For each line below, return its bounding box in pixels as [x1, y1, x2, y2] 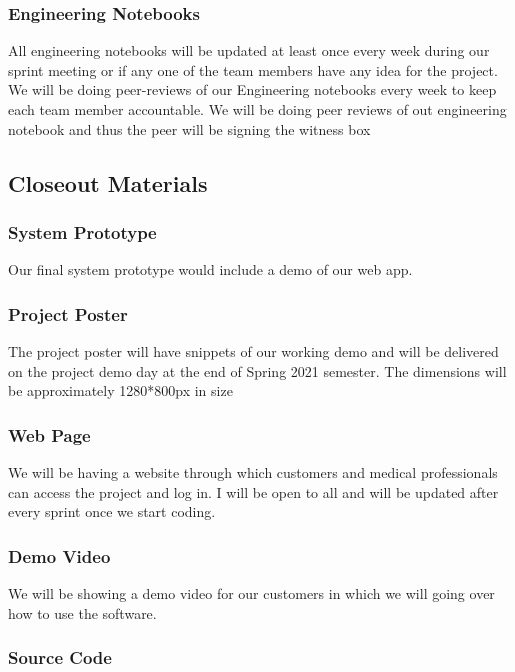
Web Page [8, 422, 91, 447]
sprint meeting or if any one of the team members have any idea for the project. [8, 59, 498, 80]
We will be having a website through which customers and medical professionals [8, 462, 498, 482]
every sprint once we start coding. [8, 501, 216, 522]
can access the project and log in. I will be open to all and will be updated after [8, 481, 499, 502]
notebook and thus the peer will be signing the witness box [8, 118, 371, 139]
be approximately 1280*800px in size [8, 380, 233, 401]
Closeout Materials [8, 167, 208, 198]
